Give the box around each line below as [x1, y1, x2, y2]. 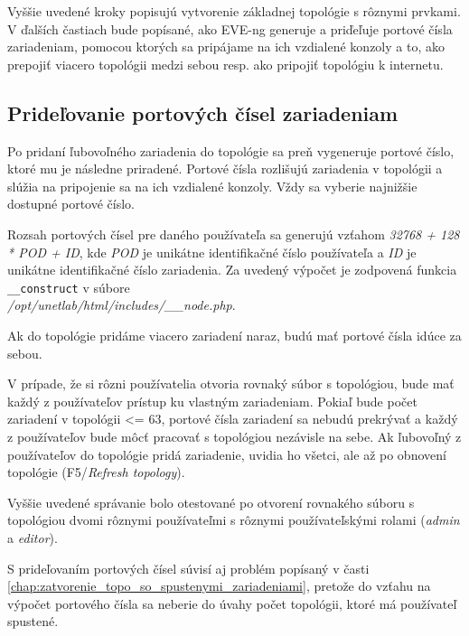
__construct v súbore [7, 277, 130, 296]
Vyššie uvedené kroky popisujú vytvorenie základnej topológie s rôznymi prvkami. [7, 2, 461, 20]
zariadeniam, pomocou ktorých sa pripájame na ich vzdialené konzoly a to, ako [7, 37, 445, 56]
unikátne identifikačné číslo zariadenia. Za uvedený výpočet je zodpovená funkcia [7, 260, 457, 279]
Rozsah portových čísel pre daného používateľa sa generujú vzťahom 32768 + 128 [7, 224, 460, 243]
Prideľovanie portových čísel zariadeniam [7, 98, 399, 126]
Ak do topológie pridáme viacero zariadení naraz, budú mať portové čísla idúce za [7, 325, 462, 344]
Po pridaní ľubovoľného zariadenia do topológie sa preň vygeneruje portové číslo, [7, 141, 455, 160]
